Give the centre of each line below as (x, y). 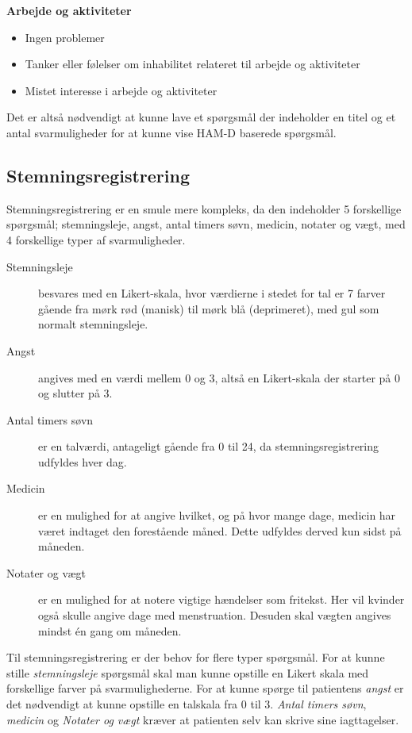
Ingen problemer (65, 37)
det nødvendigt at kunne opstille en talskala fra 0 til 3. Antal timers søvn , (187, 704)
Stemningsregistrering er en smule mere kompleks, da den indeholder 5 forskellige (204, 208)
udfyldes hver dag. (83, 461)
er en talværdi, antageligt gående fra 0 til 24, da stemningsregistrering (209, 446)
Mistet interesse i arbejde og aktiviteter (121, 90)
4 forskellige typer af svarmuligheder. (96, 239)
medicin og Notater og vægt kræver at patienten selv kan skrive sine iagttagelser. (203, 719)
